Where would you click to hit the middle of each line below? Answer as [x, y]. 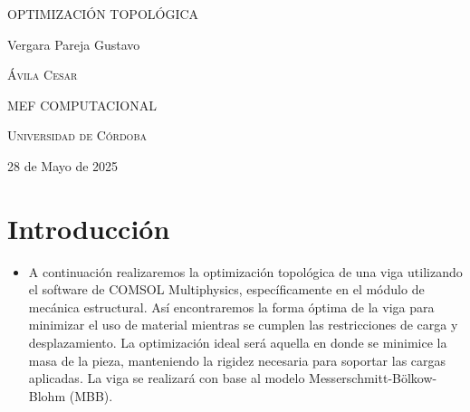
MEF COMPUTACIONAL [82, 105]
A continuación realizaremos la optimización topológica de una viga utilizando [245, 271]
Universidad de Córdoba [77, 135]
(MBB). [91, 395]
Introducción [89, 228]
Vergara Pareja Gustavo [74, 44]
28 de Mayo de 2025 [63, 165]
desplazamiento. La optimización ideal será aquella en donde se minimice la [238, 343]
